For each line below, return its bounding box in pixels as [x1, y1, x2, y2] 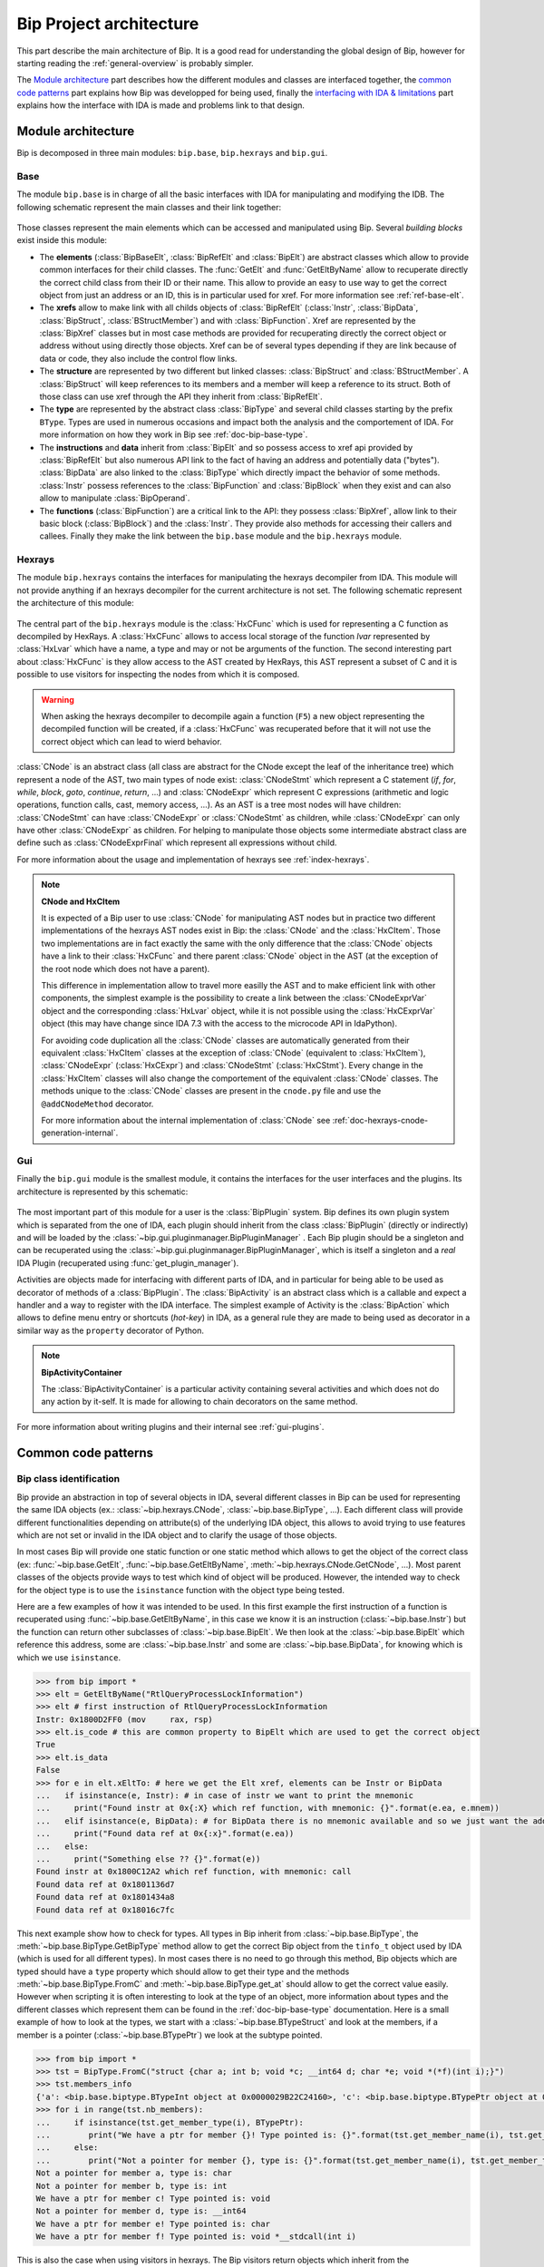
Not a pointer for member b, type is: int [35, 2181, 228, 2191]
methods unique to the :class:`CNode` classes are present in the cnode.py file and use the [41, 1085, 382, 1096]
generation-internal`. [41, 1127, 119, 1138]
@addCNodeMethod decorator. [41, 1098, 154, 1109]
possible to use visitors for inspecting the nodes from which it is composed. [16, 669, 300, 680]
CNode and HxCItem [41, 896, 121, 907]
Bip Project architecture [16, 14, 199, 34]
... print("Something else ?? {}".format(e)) [35, 1853, 261, 1863]
